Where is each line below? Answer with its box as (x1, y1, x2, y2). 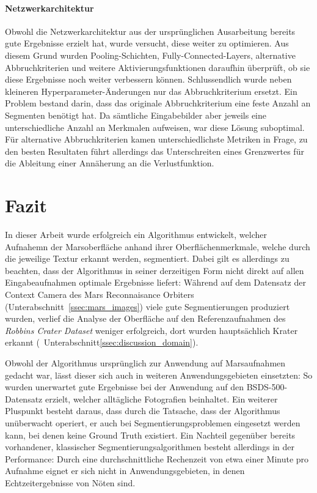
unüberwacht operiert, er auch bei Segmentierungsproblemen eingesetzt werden (5, 416, 301, 429)
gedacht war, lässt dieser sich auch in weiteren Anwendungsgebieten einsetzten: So (5, 368, 313, 381)
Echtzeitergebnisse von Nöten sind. (5, 476, 136, 489)
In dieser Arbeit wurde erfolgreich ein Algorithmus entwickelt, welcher (5, 228, 267, 241)
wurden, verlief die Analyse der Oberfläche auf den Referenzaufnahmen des (5, 312, 286, 325)
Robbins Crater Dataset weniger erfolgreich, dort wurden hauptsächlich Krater (5, 324, 298, 336)
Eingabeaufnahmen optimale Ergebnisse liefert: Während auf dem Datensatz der (5, 276, 306, 289)
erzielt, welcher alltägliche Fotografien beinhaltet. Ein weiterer (45, 392, 278, 405)
